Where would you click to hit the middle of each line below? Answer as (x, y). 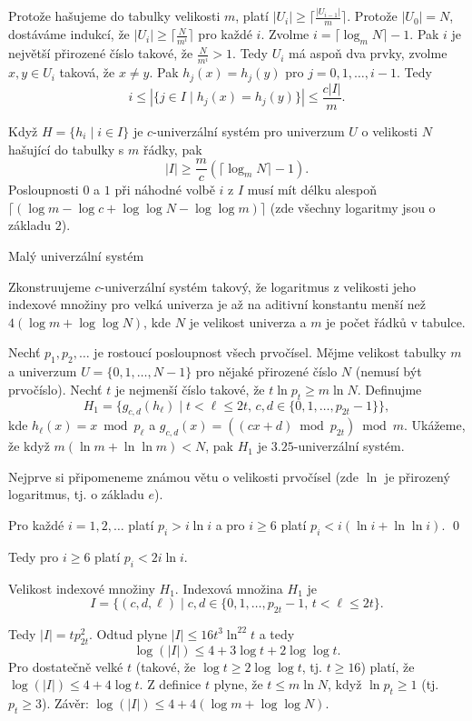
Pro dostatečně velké (66, 666)
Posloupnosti (44, 190)
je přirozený (417, 476)
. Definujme (389, 389)
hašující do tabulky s (66, 149)
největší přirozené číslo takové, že (101, 53)
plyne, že (238, 684)
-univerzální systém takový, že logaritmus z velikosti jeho (258, 286)
